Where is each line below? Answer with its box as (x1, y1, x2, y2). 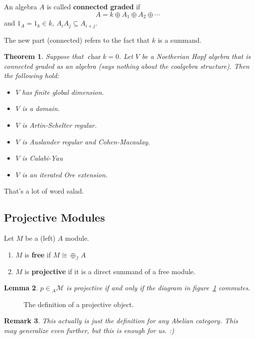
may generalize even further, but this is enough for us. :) (4, 325, 174, 335)
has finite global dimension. (22, 86, 104, 97)
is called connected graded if (47, 1, 141, 11)
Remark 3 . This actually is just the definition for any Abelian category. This (4, 315, 238, 326)
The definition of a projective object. (24, 299, 134, 309)
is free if (25, 249, 51, 259)
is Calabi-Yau (22, 153, 63, 163)
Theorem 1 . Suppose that (4, 51, 84, 61)
